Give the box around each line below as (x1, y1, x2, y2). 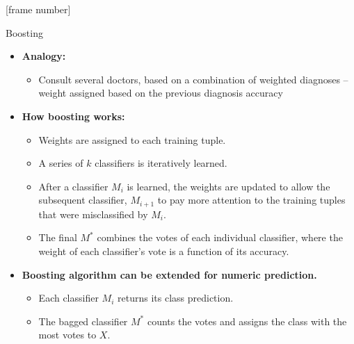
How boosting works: (22, 108, 125, 123)
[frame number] (6, 2, 71, 16)
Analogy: (22, 49, 66, 63)
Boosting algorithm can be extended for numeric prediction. (22, 267, 317, 281)
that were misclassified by (38, 206, 148, 221)
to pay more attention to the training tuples (157, 193, 346, 207)
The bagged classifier (38, 313, 128, 328)
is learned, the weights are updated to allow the (127, 179, 330, 193)
